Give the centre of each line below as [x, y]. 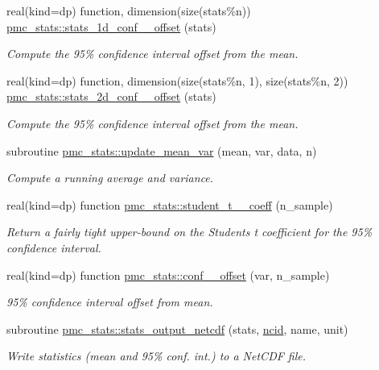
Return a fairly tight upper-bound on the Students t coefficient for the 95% [189, 232]
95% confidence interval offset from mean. [110, 302]
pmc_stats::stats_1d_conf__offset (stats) [111, 26]
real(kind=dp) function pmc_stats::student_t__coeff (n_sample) [170, 204]
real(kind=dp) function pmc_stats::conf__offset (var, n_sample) [168, 274]
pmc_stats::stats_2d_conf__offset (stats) [111, 96]
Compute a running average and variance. [110, 178]
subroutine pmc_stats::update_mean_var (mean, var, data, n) [162, 150]
